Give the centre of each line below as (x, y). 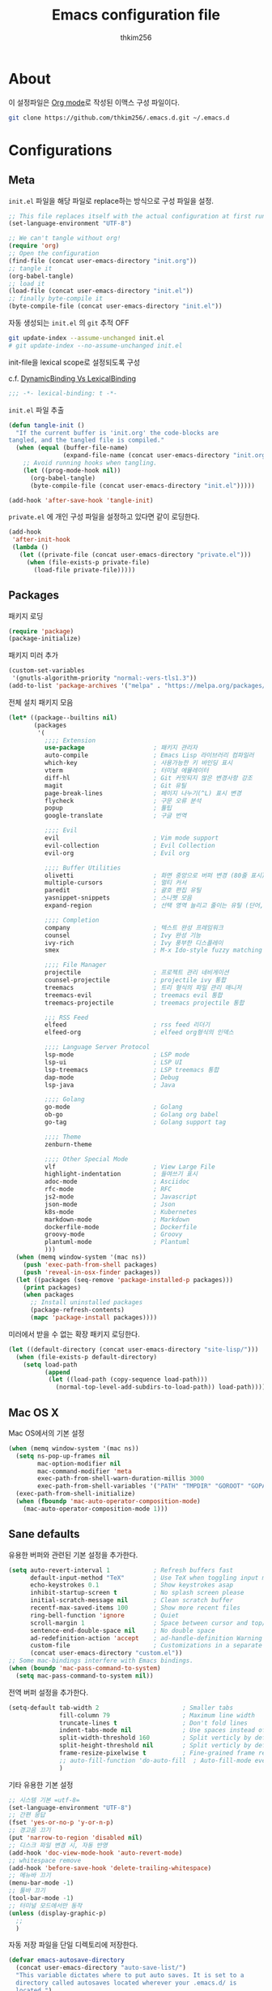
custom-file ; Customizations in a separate (146, 1646)
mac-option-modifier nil (79, 1463)
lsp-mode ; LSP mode (117, 1055)
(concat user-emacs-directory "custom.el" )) (106, 1653)
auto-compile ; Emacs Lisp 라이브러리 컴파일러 (149, 756)
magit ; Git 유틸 (115, 785)
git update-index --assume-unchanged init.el (86, 339)
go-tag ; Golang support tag (135, 1122)
